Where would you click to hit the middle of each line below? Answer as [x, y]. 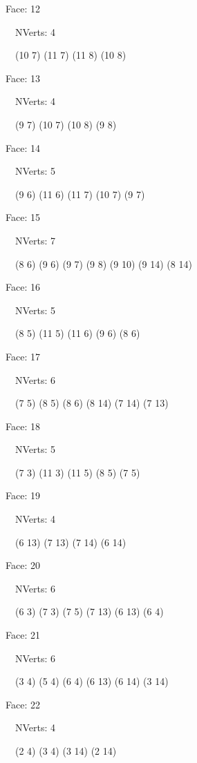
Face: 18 [23, 426]
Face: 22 [23, 704]
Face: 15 [23, 217]
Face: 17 [23, 356]
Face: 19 [23, 495]
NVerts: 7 [35, 240]
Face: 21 [23, 635]
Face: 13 [23, 78]
